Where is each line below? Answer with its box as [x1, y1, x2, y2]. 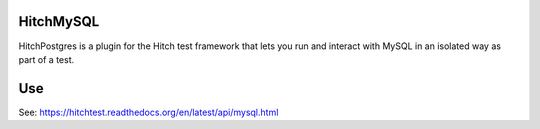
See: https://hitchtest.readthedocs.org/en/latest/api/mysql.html [18, 106, 279, 118]
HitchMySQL [18, 13, 100, 30]
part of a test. [18, 53, 75, 65]
